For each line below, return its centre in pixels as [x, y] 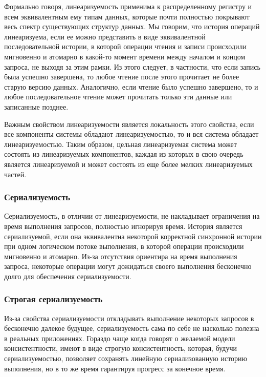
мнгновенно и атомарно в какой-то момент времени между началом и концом [125, 56]
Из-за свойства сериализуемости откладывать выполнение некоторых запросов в [129, 318]
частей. [15, 174]
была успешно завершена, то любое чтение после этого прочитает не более [122, 77]
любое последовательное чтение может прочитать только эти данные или [118, 97]
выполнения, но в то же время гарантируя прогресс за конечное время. [115, 368]
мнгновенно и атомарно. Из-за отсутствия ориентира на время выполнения [121, 256]
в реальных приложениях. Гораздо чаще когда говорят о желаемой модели [120, 338]
